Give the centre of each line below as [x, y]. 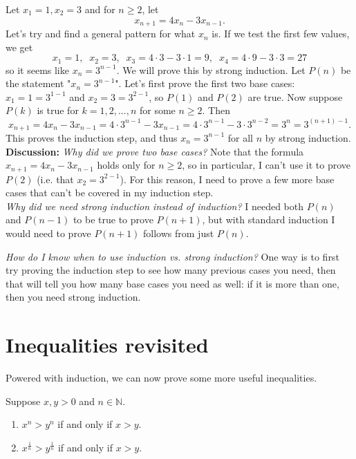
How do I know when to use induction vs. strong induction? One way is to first [172, 256]
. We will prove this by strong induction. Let [211, 69]
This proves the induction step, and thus [92, 137]
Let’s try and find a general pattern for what [101, 34]
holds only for [126, 165]
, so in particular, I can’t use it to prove [266, 165]
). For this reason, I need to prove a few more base [227, 179]
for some [157, 110]
